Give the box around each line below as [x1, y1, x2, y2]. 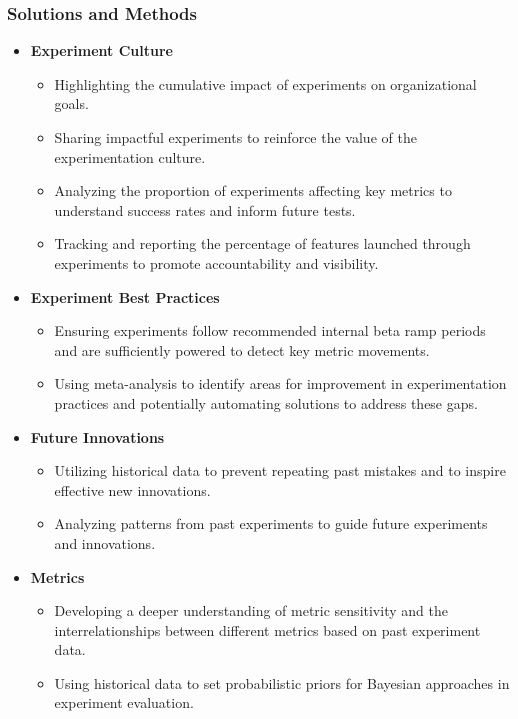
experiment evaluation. [54, 692, 194, 713]
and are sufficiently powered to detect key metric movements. [54, 339, 430, 360]
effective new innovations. [54, 479, 211, 500]
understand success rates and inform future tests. [54, 199, 356, 220]
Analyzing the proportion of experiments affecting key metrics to [54, 180, 452, 201]
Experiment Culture [30, 40, 173, 61]
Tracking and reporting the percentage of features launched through [54, 233, 471, 254]
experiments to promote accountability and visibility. [54, 252, 379, 273]
